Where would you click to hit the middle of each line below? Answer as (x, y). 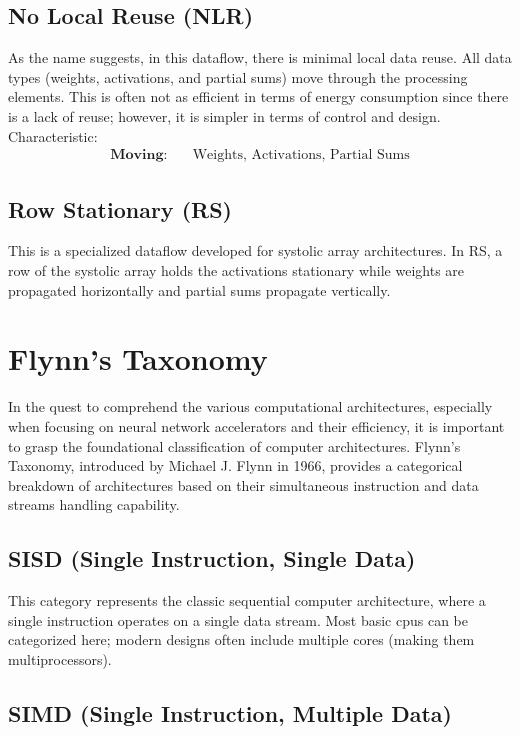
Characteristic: (53, 135)
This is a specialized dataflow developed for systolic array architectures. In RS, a (255, 250)
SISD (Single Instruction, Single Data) (212, 558)
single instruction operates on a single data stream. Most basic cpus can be (238, 619)
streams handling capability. (94, 504)
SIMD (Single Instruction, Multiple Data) (230, 712)
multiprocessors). (60, 658)
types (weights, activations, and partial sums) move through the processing (238, 76)
